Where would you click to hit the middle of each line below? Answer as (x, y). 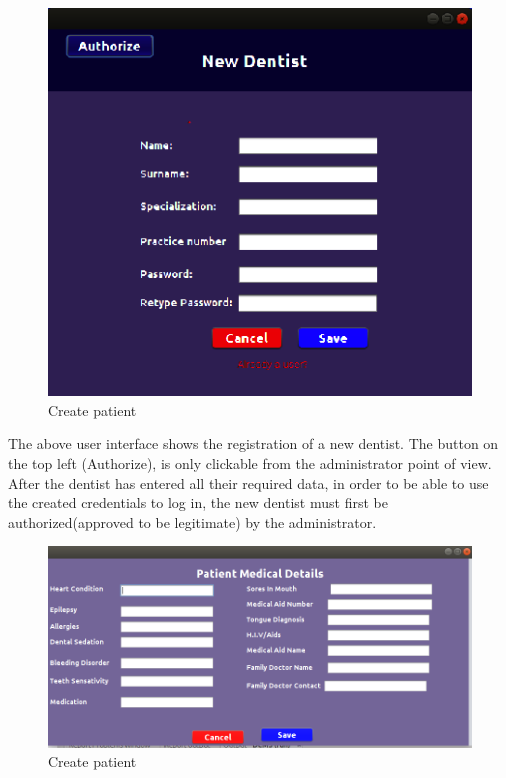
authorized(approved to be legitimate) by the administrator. (192, 521)
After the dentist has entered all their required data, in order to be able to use (248, 482)
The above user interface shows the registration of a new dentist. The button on (253, 443)
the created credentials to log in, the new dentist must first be (198, 502)
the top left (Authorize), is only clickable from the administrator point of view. (250, 462)
